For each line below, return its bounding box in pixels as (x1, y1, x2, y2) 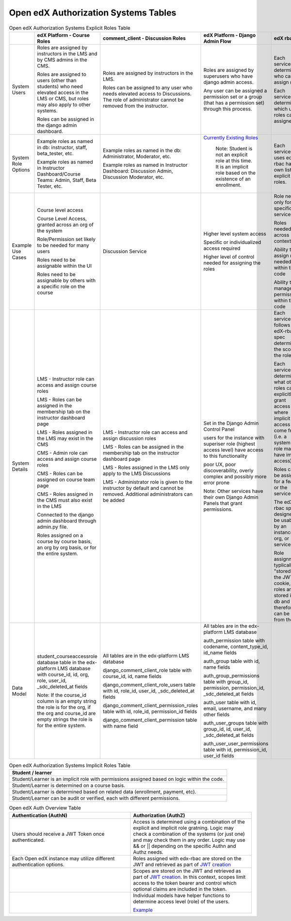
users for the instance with (203, 434, 264, 441)
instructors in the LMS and (37, 50, 97, 57)
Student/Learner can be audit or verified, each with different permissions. (12, 795, 180, 802)
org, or (274, 535, 290, 542)
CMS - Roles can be (37, 470, 83, 477)
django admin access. (203, 79, 254, 85)
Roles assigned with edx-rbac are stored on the (133, 855, 242, 862)
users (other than (37, 77, 77, 83)
